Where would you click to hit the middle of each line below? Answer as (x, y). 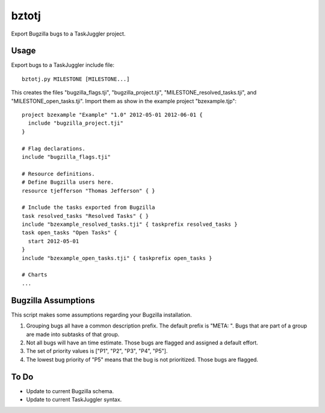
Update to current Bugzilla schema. (70, 391)
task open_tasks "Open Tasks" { (70, 233)
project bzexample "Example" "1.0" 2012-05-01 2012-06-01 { (112, 115)
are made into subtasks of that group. (73, 334)
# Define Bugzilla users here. (68, 182)
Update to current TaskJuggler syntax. (74, 399)
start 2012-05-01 (54, 241)
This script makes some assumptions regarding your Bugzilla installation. (101, 315)
